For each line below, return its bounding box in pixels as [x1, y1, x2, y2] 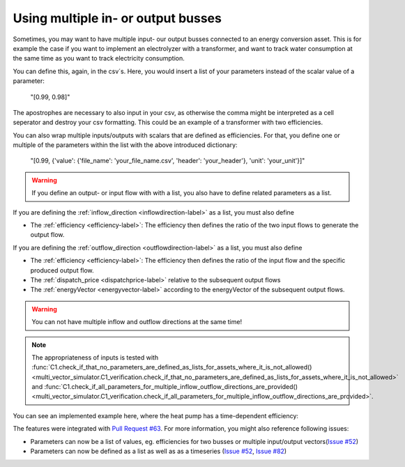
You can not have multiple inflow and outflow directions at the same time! [31, 318, 243, 326]
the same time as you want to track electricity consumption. [13, 54, 185, 63]
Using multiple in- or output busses [13, 10, 222, 26]
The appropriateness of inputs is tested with [31, 353, 159, 362]
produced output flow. [30, 266, 94, 275]
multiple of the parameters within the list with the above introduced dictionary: [13, 141, 238, 149]
